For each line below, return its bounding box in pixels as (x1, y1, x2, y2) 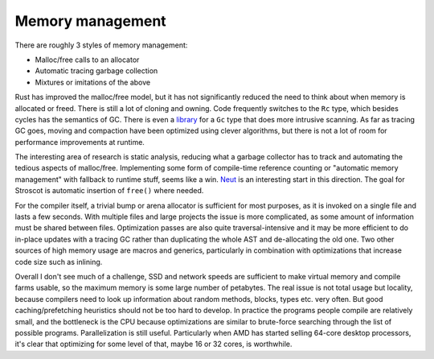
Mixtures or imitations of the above (35, 77, 151, 87)
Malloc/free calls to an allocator (35, 55, 140, 64)
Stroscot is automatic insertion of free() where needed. (14, 186, 204, 196)
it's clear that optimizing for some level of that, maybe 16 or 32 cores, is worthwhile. (14, 339, 293, 349)
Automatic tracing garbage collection (35, 66, 158, 76)
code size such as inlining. (14, 257, 103, 266)
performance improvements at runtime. (14, 137, 145, 146)
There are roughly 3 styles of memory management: (14, 40, 188, 50)
